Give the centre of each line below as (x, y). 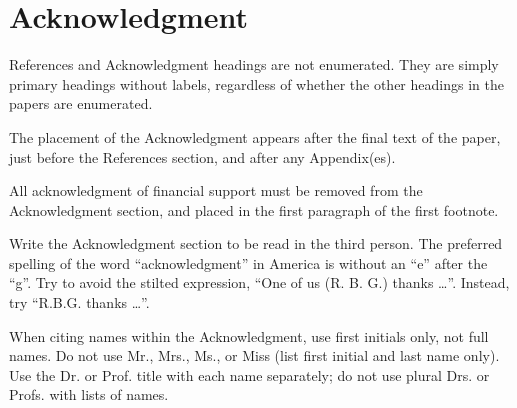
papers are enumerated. (81, 103)
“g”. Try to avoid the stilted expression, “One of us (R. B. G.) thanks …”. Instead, (259, 282)
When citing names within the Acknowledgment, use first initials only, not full (249, 335)
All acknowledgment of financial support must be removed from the (216, 190)
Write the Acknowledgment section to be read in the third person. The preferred (256, 243)
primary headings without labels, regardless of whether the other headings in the (256, 83)
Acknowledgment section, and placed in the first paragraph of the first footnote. (254, 209)
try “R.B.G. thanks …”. (79, 302)
